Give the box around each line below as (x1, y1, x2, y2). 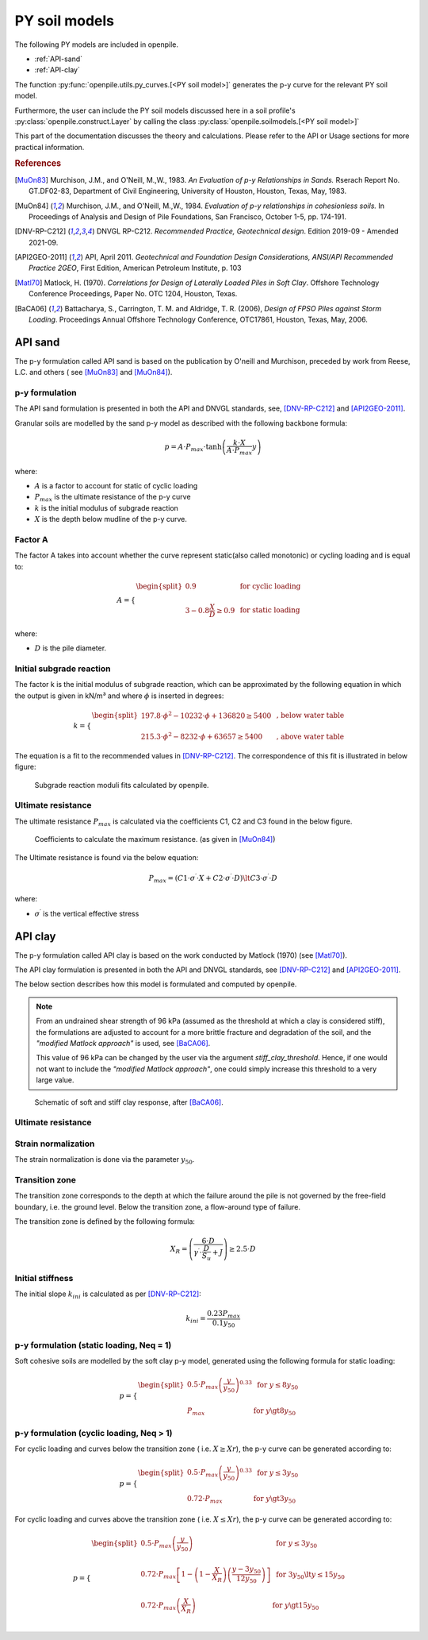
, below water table (276, 711, 345, 720)
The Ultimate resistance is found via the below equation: (14, 852, 199, 862)
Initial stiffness (14, 1272, 74, 1283)
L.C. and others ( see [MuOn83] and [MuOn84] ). (14, 368, 173, 377)
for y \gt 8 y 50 (253, 1407, 296, 1417)
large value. (36, 1075, 75, 1085)
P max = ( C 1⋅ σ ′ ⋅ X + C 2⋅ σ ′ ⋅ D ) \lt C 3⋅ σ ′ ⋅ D (148, 872, 277, 885)
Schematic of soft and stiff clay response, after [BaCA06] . (34, 1097, 224, 1107)
